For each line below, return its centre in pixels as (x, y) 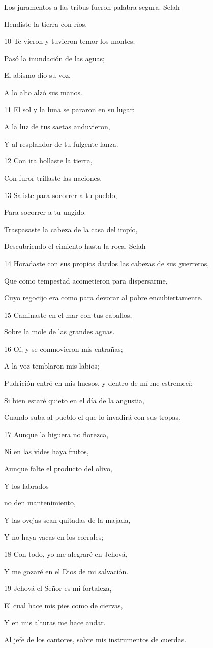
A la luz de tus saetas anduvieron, (57, 126)
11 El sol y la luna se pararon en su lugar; (69, 109)
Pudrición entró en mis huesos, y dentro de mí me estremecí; (98, 383)
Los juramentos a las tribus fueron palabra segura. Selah (92, 7)
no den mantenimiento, (40, 503)
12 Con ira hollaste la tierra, (48, 161)
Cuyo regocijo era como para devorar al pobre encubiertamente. (103, 298)
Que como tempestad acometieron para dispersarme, (86, 280)
